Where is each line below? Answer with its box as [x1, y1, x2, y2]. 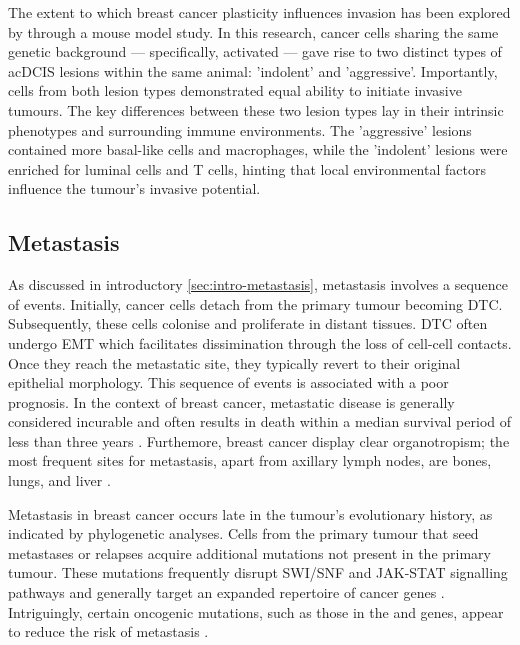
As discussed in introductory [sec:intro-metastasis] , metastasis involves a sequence [8, 274, 509, 295]
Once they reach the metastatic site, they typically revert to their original [8, 352, 461, 373]
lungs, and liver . [8, 470, 111, 491]
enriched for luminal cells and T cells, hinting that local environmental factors [8, 158, 486, 179]
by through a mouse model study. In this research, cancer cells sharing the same [8, 21, 499, 42]
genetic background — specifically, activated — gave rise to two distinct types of [8, 41, 502, 62]
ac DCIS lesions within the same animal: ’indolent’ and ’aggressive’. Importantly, [8, 60, 498, 81]
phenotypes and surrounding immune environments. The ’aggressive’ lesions [8, 119, 472, 140]
